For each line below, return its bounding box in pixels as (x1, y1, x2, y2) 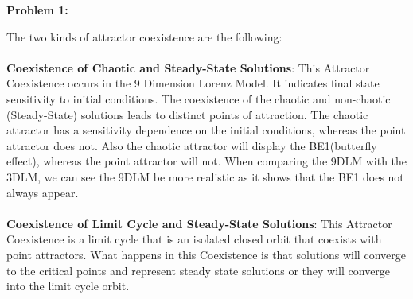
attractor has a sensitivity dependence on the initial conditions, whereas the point (6, 122, 406, 138)
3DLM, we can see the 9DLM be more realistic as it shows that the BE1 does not (6, 168, 404, 184)
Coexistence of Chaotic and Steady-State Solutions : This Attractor (6, 59, 370, 76)
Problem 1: (6, 2, 68, 17)
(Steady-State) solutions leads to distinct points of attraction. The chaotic (6, 106, 368, 122)
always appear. (6, 184, 79, 200)
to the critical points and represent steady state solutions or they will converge (6, 262, 391, 278)
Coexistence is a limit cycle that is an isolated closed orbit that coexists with (6, 231, 382, 247)
